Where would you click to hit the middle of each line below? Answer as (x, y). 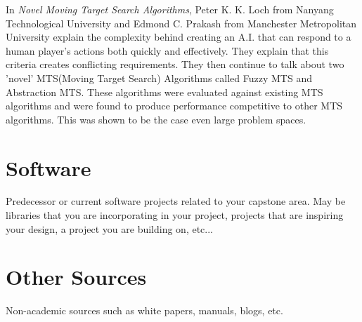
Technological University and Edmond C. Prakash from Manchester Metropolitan (181, 23)
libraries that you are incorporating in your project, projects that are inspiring (175, 215)
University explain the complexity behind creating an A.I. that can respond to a (179, 37)
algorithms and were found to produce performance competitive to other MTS (174, 106)
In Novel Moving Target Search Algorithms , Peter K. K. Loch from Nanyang (170, 9)
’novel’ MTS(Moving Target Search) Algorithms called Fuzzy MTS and (159, 78)
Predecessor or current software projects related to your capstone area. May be (176, 201)
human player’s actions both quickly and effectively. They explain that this (167, 50)
